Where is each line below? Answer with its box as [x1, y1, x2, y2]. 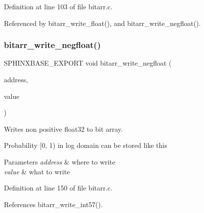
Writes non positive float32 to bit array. [4, 123, 123, 134]
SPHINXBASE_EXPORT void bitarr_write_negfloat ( [4, 58, 172, 68]
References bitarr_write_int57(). [4, 199, 103, 209]
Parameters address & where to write [4, 156, 115, 166]
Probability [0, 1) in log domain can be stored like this [4, 140, 167, 150]
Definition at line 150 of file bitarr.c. [4, 183, 113, 193]
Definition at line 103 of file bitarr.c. [4, 1, 113, 11]
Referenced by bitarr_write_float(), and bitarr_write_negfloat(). [4, 18, 201, 28]
